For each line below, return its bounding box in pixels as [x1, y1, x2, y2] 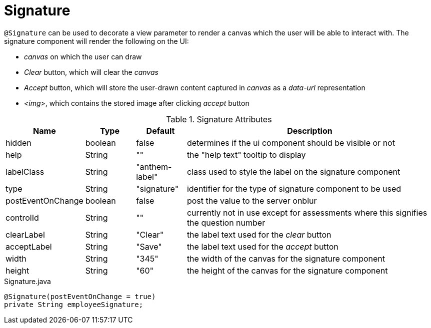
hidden [5, 137, 31, 148]
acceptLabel [5, 241, 52, 252]
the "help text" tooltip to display [186, 149, 306, 160]
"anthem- [136, 161, 172, 172]
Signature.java [4, 277, 51, 286]
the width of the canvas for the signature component [186, 253, 385, 264]
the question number [186, 217, 265, 228]
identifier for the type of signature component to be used [186, 183, 401, 194]
